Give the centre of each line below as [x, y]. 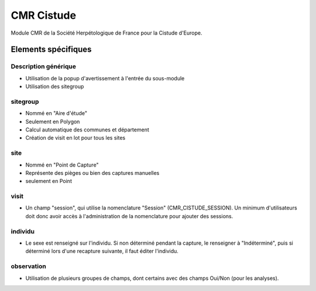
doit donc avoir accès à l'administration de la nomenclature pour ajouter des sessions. [129, 216]
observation [28, 266]
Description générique [43, 66]
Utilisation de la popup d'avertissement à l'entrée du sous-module [105, 78]
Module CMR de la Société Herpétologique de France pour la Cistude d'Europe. [107, 33]
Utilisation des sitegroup [55, 87]
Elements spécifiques [51, 50]
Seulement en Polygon [53, 121]
